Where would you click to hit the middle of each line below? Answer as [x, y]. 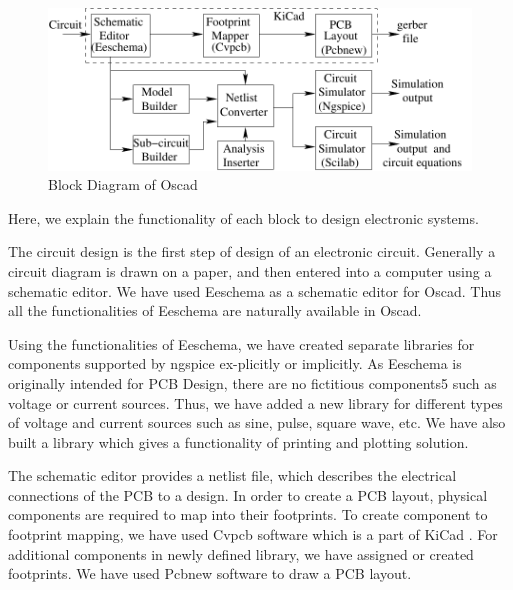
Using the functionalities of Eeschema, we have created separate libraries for [241, 343]
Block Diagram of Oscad [123, 184]
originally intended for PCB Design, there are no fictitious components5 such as [252, 382]
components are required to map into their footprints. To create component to [248, 514]
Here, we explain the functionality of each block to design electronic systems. [243, 217]
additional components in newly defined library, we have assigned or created [241, 553]
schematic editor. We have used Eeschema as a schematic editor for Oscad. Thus [255, 290]
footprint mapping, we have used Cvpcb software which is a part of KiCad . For [253, 534]
